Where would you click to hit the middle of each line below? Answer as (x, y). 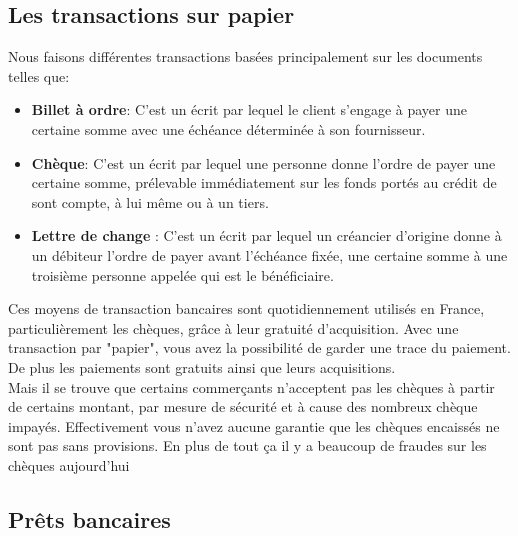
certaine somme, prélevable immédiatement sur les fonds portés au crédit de (264, 182)
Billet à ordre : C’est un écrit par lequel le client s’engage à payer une (249, 109)
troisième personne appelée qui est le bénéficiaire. (182, 274)
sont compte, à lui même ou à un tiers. (150, 201)
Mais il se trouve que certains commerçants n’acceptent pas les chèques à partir (251, 386)
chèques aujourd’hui (69, 464)
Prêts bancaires (89, 518)
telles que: (39, 75)
